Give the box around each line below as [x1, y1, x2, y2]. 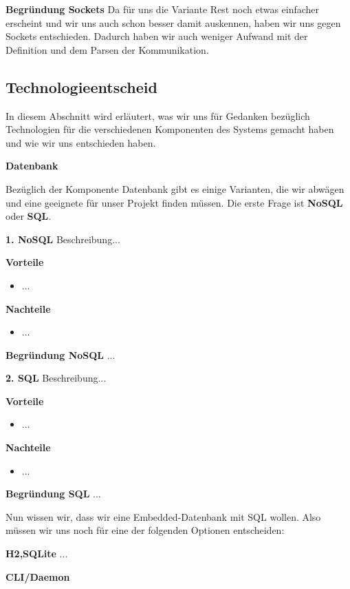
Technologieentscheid [6, 76, 157, 97]
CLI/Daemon [6, 569, 70, 583]
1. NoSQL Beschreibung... [6, 231, 120, 246]
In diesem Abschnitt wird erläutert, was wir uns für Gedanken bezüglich [6, 108, 310, 123]
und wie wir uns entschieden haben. [6, 135, 156, 149]
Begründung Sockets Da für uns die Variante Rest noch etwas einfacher [6, 2, 320, 16]
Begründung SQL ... [6, 486, 101, 501]
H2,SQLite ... [6, 546, 68, 561]
